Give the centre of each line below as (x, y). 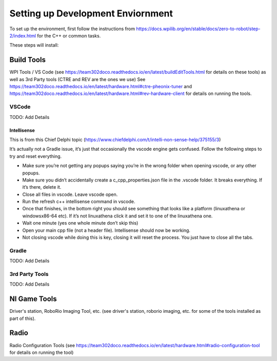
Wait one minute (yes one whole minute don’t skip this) (80, 223)
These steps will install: (34, 45)
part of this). (23, 318)
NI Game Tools (33, 299)
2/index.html (23, 35)
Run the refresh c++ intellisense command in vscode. (79, 202)
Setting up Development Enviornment (91, 13)
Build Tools (28, 60)
